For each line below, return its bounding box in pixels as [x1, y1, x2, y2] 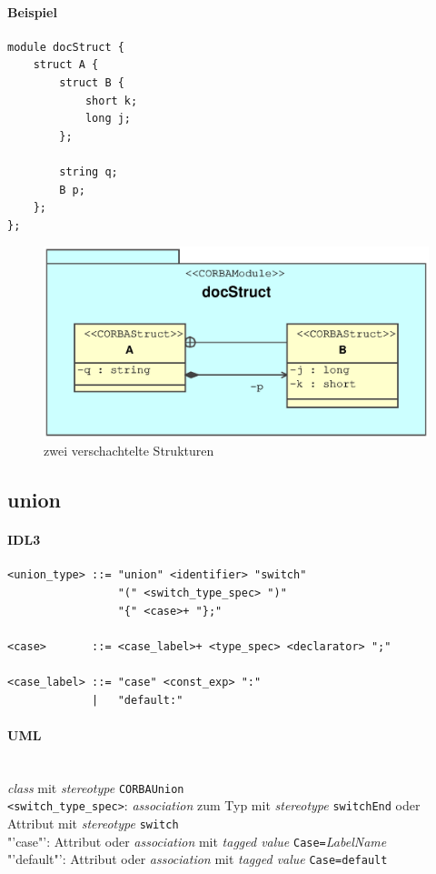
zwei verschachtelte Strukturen [44, 441, 214, 460]
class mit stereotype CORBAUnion [7, 778, 184, 797]
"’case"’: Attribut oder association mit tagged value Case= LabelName [7, 831, 387, 850]
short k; [84, 94, 138, 107]
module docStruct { [7, 40, 124, 54]
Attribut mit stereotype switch [7, 813, 179, 832]
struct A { [33, 58, 99, 72]
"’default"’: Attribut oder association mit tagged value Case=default [7, 849, 388, 869]
